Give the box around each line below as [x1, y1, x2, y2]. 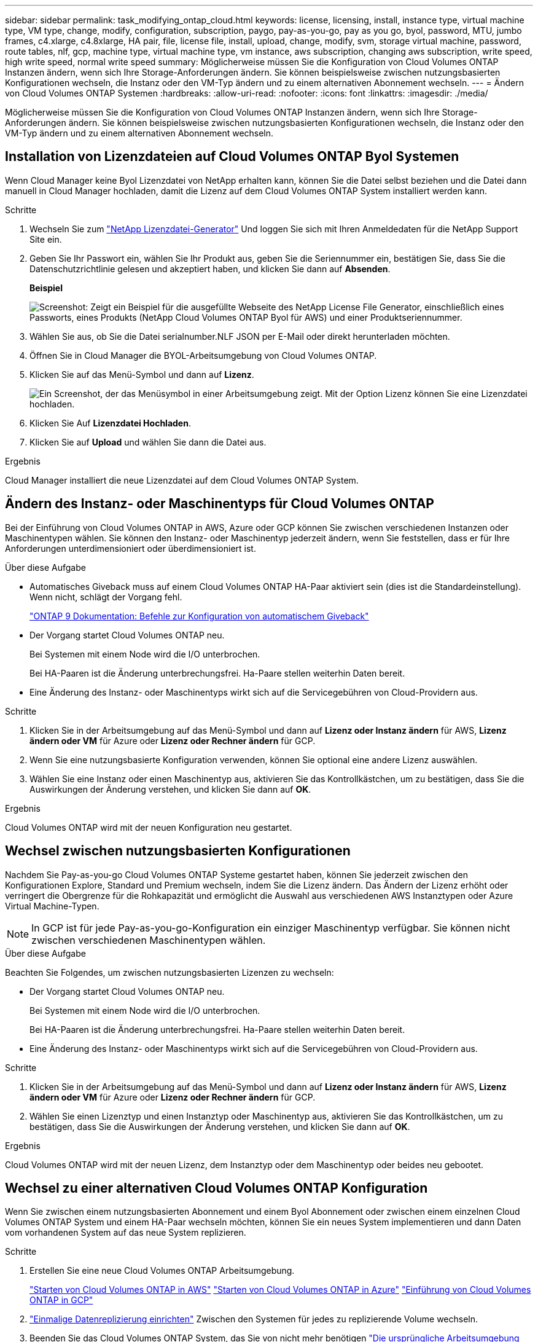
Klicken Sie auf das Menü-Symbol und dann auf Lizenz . [29, 369, 254, 380]
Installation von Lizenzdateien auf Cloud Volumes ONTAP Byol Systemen [5, 149, 459, 165]
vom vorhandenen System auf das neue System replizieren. [5, 1227, 246, 1238]
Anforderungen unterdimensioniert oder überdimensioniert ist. [5, 543, 256, 554]
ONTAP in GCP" [29, 1295, 93, 1306]
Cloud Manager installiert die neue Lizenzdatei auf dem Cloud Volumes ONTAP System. [5, 474, 359, 485]
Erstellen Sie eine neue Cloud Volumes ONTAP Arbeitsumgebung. [29, 1265, 295, 1276]
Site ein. [29, 233, 62, 245]
